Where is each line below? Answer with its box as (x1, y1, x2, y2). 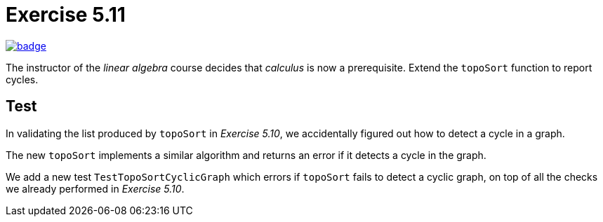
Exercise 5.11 (6, 3, 126, 27)
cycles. (6, 73, 39, 85)
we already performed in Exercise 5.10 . (6, 182, 185, 195)
